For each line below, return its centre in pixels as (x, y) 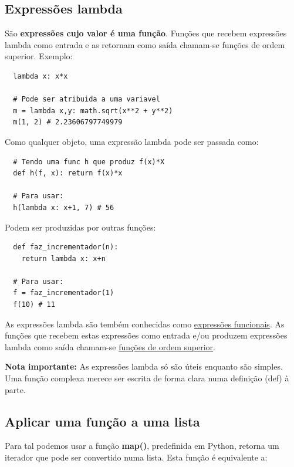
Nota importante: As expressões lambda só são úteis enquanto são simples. (144, 366)
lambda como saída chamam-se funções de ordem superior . (110, 346)
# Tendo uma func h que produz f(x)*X (89, 162)
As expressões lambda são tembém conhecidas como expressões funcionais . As (145, 324)
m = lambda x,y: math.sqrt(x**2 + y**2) (93, 111)
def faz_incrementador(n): (66, 247)
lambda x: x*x (40, 76)
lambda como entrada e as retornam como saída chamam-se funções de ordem (145, 44)
